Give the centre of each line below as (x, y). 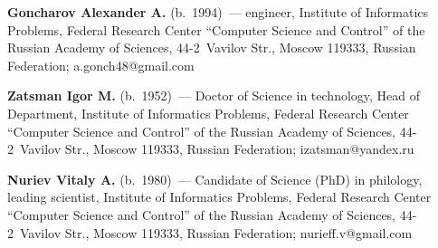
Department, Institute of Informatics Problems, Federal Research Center (208, 113)
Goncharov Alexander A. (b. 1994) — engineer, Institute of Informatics (218, 12)
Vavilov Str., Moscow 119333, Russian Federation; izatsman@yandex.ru (217, 149)
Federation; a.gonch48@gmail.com (101, 65)
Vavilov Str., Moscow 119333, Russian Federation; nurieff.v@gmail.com (216, 232)
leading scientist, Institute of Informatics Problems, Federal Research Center (219, 197)
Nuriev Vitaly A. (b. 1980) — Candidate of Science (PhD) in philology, (215, 179)
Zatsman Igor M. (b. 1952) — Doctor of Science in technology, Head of (214, 95)
